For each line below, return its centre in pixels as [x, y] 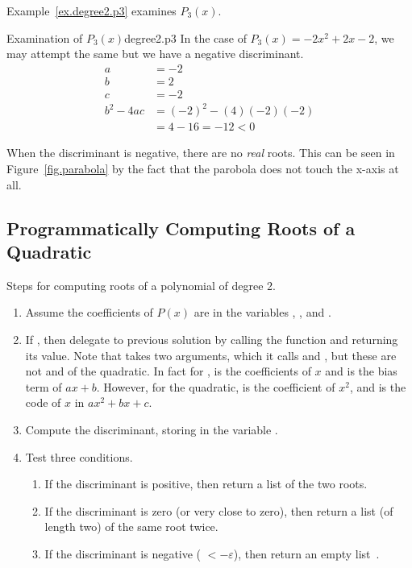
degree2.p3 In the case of [185, 37]
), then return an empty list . [306, 553]
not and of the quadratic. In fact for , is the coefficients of [168, 371]
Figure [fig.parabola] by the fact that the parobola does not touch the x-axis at [203, 169]
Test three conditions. [79, 456]
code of [43, 402]
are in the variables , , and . [262, 312]
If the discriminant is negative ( [123, 553]
